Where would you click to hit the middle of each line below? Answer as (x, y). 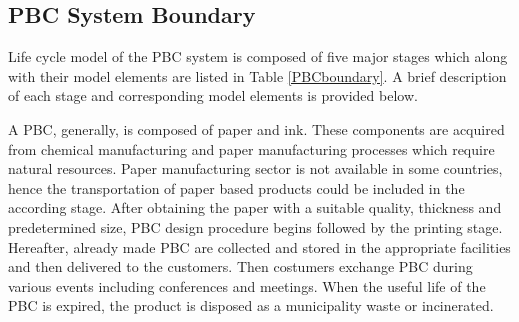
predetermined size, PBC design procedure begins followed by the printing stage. (255, 226)
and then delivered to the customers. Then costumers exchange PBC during (240, 266)
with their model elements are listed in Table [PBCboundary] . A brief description (257, 75)
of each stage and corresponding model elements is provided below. (213, 95)
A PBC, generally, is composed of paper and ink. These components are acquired (256, 128)
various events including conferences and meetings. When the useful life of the (247, 285)
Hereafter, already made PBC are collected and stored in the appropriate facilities (259, 246)
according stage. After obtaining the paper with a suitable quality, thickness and (255, 207)
